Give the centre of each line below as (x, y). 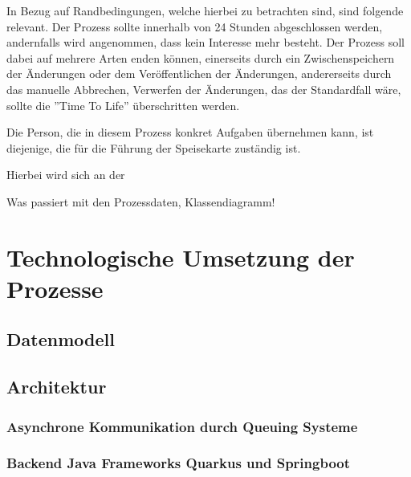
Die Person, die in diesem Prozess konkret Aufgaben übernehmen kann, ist (190, 132)
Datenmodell (61, 339)
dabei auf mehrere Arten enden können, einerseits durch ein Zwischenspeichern (201, 57)
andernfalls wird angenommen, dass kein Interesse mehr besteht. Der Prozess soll (205, 42)
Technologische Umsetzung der (181, 257)
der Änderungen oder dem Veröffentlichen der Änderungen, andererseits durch (199, 73)
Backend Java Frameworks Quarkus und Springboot (179, 463)
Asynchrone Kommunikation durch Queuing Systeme (182, 426)
